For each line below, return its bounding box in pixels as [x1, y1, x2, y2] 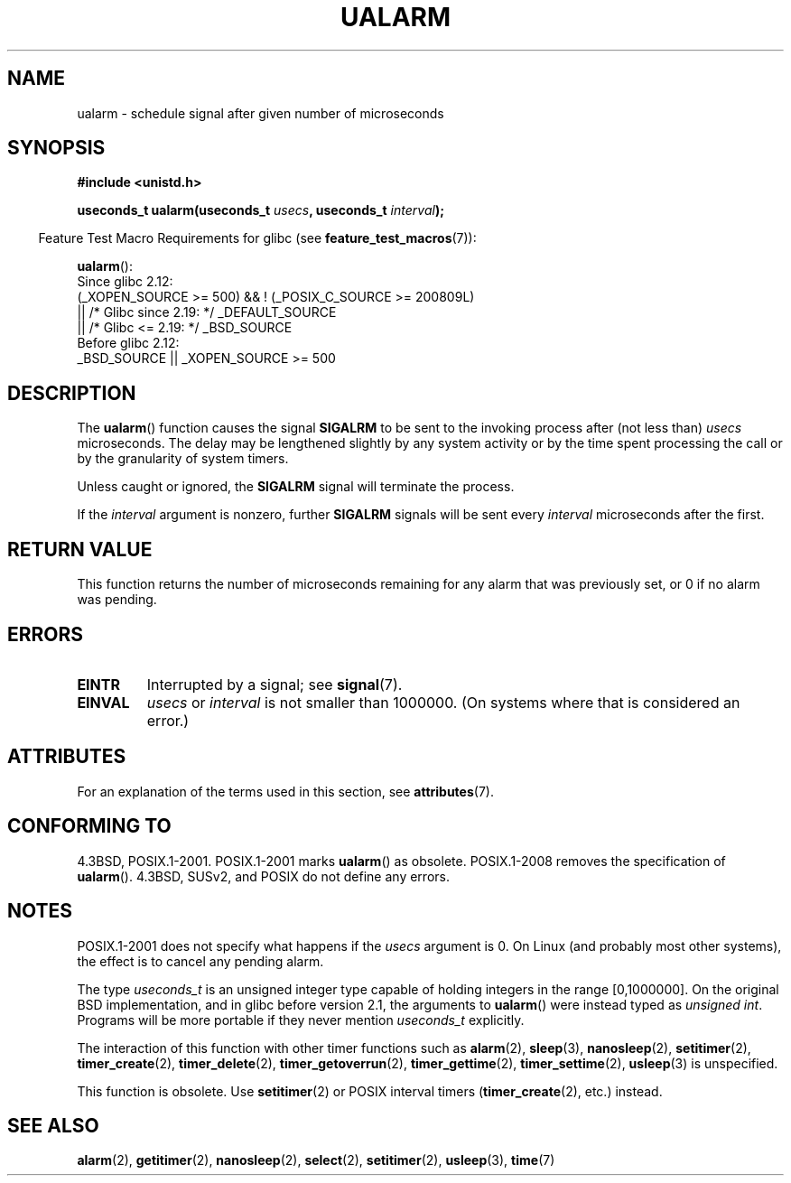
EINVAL [77, 693, 130, 712]
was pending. [77, 591, 157, 608]
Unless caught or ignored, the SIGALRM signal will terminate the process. [77, 479, 515, 495]
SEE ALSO [7, 1113, 99, 1137]
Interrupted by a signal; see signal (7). [146, 675, 403, 694]
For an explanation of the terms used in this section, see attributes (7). [77, 783, 494, 799]
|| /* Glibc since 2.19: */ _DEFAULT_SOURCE [77, 304, 337, 321]
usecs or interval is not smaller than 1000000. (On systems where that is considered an [146, 693, 740, 712]
